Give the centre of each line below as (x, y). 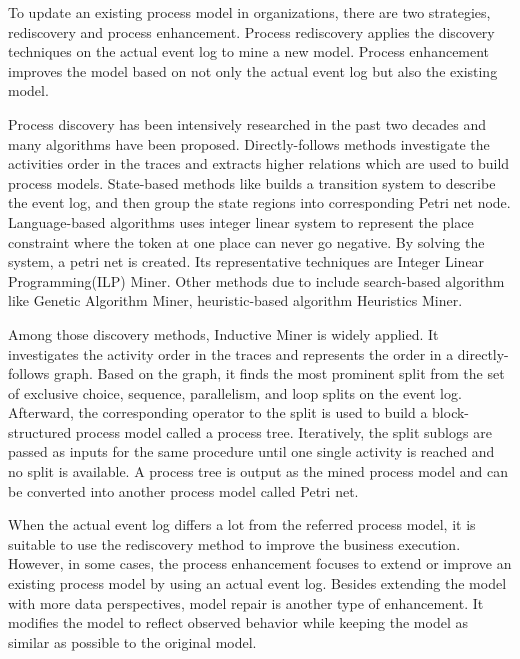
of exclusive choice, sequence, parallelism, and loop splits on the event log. (235, 392)
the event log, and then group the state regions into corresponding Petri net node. (259, 202)
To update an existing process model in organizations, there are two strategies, (249, 12)
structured (40, 431)
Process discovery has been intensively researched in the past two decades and (247, 123)
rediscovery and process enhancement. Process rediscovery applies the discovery (251, 31)
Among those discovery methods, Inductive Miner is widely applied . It (223, 333)
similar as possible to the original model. (132, 641)
